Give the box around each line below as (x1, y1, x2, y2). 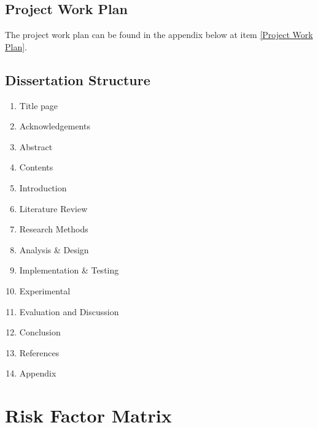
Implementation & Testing (19, 264, 119, 277)
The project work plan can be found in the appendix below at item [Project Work (5, 28, 313, 41)
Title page (19, 99, 58, 112)
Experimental (19, 284, 71, 297)
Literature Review (19, 202, 88, 215)
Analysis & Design (19, 243, 89, 256)
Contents (19, 161, 53, 174)
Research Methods (19, 223, 88, 235)
